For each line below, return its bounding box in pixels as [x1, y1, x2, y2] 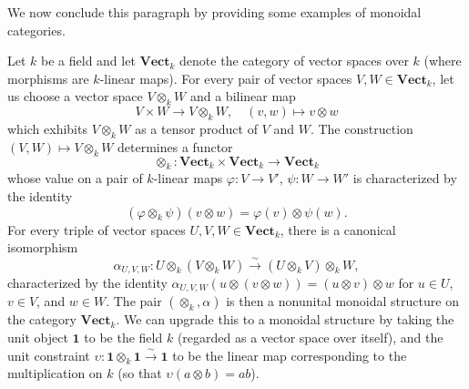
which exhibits [7, 118, 87, 138]
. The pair [106, 292, 162, 311]
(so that [117, 363, 162, 383]
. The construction [310, 118, 413, 138]
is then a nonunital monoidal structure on [226, 292, 459, 311]
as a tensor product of [135, 118, 258, 138]
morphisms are [7, 68, 89, 87]
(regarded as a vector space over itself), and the [177, 328, 444, 347]
